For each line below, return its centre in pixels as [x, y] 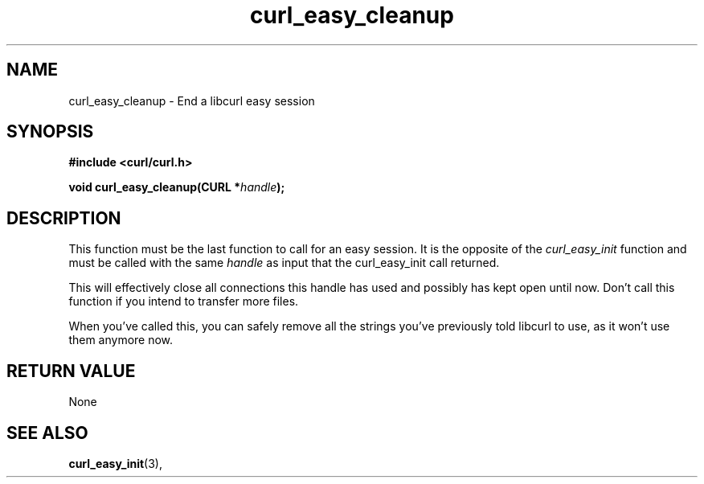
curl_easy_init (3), [115, 463]
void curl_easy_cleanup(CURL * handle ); [177, 187]
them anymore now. [121, 340]
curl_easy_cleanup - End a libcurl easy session [192, 100]
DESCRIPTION [64, 218]
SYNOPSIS [50, 132]
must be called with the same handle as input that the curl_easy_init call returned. [284, 263]
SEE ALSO [47, 433]
